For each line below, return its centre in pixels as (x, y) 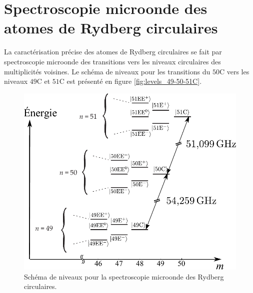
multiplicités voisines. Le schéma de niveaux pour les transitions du (107, 71)
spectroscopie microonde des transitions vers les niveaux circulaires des (112, 61)
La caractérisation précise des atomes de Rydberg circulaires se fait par (113, 52)
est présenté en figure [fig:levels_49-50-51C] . (134, 81)
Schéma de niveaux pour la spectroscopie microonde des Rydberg (124, 276)
